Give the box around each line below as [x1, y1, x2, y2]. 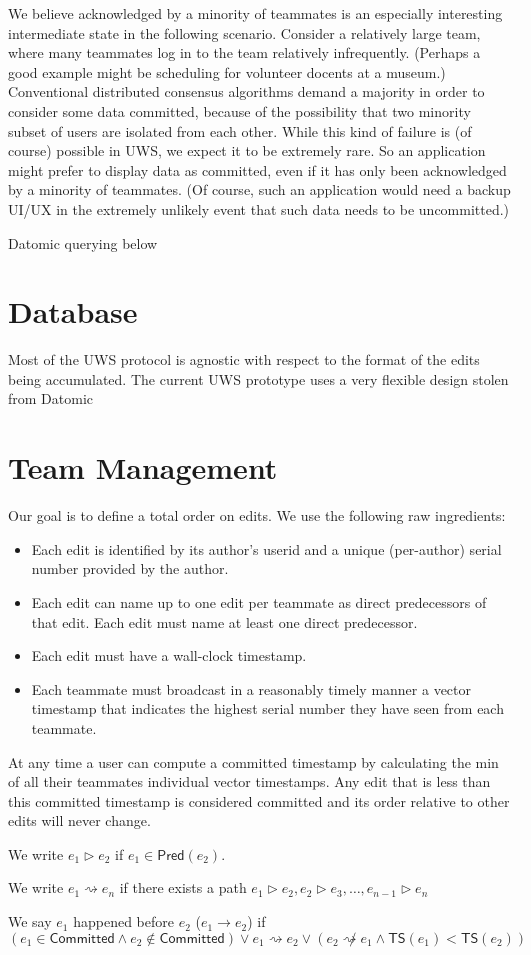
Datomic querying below [8, 232, 158, 253]
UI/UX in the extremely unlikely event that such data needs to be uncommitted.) [8, 198, 510, 219]
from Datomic [8, 388, 94, 409]
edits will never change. [8, 810, 151, 831]
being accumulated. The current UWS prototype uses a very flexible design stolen [8, 368, 509, 389]
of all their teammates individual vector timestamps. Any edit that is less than [8, 771, 491, 792]
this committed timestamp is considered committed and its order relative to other [8, 790, 510, 811]
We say [8, 911, 52, 932]
